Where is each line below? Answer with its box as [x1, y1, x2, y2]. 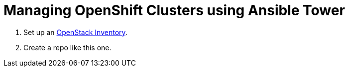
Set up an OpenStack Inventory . [23, 28, 127, 36]
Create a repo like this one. [23, 43, 112, 52]
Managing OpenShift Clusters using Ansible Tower [3, 2, 345, 19]
